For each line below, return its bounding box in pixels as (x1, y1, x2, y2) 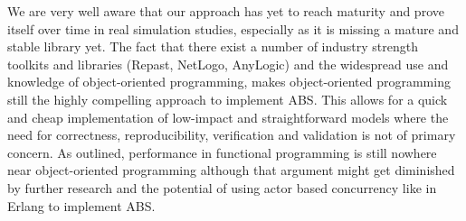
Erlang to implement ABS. (7, 196, 156, 215)
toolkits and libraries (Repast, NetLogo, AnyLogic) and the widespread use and (7, 54, 449, 73)
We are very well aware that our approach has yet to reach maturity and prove (7, 2, 444, 20)
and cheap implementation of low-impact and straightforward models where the (7, 107, 449, 126)
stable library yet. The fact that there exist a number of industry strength (7, 37, 419, 56)
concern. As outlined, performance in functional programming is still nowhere (7, 143, 437, 161)
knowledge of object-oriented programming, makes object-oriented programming (7, 72, 451, 91)
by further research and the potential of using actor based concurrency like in (7, 178, 437, 197)
